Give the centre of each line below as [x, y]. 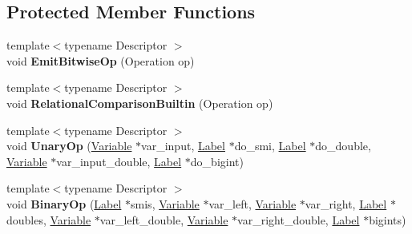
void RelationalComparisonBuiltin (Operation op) [140, 103]
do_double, [343, 146]
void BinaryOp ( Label [64, 203]
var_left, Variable [252, 203]
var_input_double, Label [119, 161]
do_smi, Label [270, 146]
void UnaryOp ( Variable [69, 146]
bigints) [388, 219]
